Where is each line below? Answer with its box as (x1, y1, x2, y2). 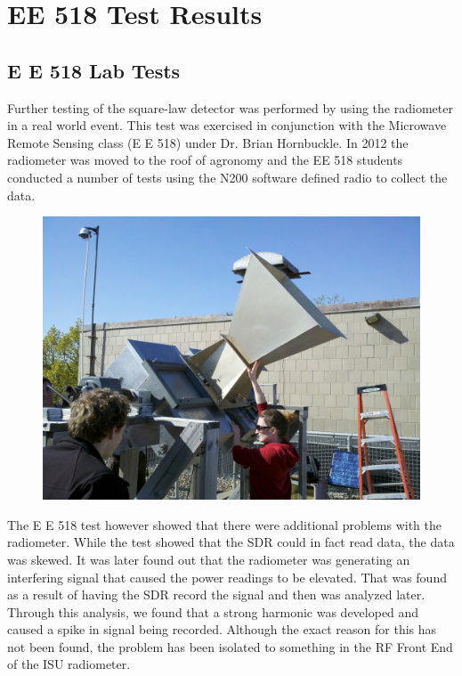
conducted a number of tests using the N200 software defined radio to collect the (7, 167, 448, 186)
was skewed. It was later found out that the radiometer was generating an (7, 550, 410, 568)
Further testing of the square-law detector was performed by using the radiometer (7, 98, 453, 117)
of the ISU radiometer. (7, 655, 131, 673)
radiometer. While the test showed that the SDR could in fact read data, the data (7, 533, 455, 551)
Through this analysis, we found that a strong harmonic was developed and (7, 602, 419, 621)
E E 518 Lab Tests (7, 56, 181, 84)
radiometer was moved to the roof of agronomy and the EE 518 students (7, 151, 403, 169)
